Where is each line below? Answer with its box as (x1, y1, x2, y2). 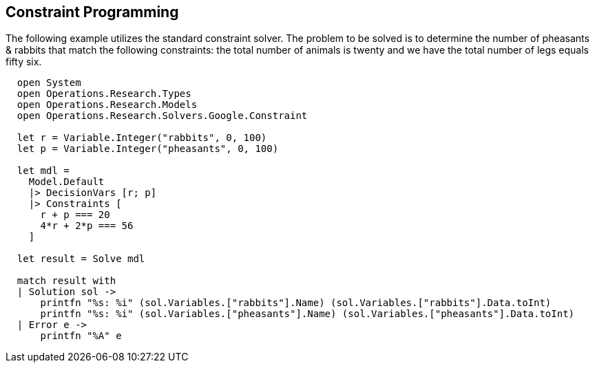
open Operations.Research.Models (17, 99, 198, 111)
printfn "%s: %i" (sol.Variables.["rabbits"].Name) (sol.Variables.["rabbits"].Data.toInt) (40, 297, 552, 309)
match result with (17, 275, 116, 287)
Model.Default (28, 176, 105, 188)
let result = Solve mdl (17, 253, 145, 265)
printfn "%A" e (40, 330, 122, 342)
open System (17, 77, 81, 89)
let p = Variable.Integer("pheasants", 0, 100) (17, 143, 279, 155)
